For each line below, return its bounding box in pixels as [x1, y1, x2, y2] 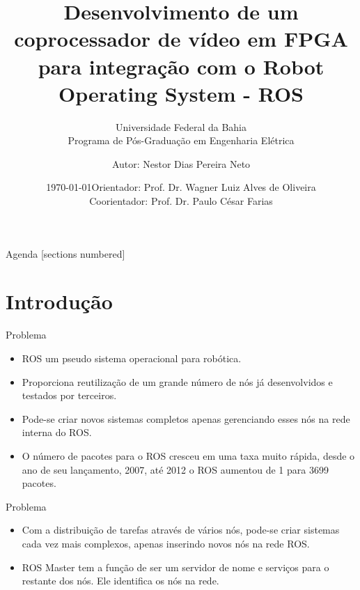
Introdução [6, 287, 113, 316]
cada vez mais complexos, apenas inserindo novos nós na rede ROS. [22, 536, 310, 550]
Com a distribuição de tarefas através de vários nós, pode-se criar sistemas [22, 522, 340, 537]
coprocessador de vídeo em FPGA [14, 24, 348, 53]
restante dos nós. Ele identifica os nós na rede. [22, 573, 219, 588]
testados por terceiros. [22, 388, 117, 403]
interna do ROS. [22, 425, 92, 440]
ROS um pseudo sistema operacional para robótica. [22, 350, 242, 365]
